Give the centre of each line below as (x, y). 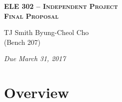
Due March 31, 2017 (35, 58)
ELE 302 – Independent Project (61, 6)
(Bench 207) (22, 42)
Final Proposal (31, 16)
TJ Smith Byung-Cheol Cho (46, 32)
